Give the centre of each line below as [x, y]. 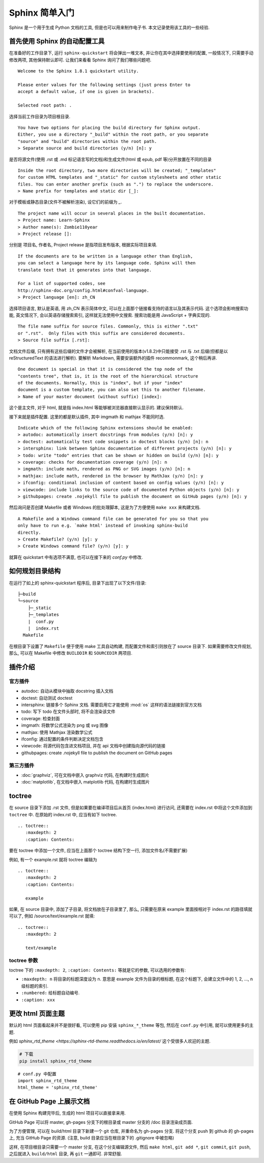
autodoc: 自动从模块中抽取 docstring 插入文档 [67, 691]
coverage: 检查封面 [41, 718]
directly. [29, 532]
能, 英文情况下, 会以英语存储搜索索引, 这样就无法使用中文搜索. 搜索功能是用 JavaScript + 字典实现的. [110, 315]
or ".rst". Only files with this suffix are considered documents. [101, 333]
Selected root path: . [45, 106]
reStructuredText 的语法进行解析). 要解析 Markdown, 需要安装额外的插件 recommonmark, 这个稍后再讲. [113, 358]
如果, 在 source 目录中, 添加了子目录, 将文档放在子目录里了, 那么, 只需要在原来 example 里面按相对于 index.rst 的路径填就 [131, 909]
